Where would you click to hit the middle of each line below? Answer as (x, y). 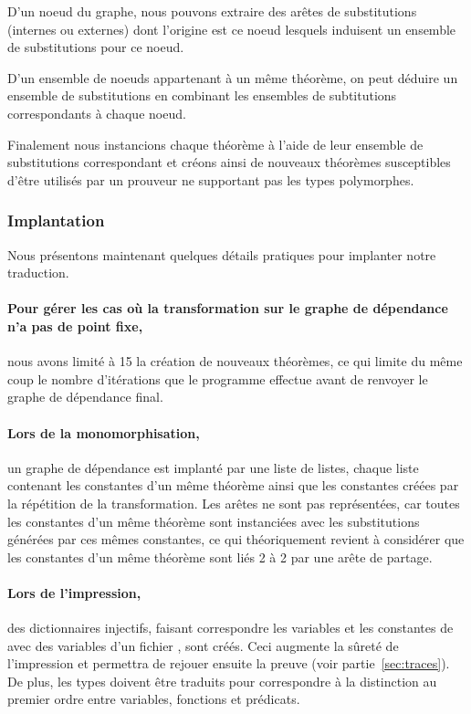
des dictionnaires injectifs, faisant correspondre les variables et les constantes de (230, 628)
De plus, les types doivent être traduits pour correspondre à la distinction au (222, 681)
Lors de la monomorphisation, (104, 432)
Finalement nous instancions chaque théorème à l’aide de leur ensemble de (215, 144)
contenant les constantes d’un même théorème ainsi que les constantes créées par (233, 485)
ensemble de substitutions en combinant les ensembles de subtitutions (202, 95)
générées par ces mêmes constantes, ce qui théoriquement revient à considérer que (236, 539)
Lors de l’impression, (74, 592)
